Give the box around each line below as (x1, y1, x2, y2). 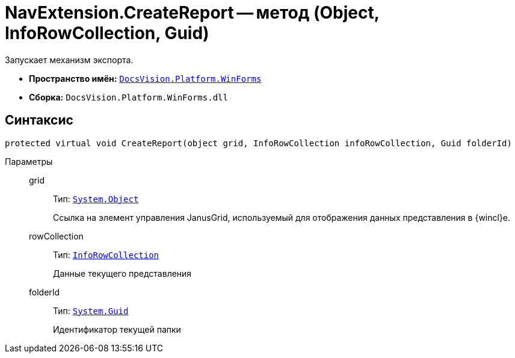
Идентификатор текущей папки (53, 324, 181, 335)
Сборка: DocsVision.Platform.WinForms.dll (29, 91, 228, 102)
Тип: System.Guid (53, 305, 129, 316)
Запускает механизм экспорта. (5, 54, 134, 65)
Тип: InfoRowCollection (53, 249, 159, 260)
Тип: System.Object (53, 193, 139, 204)
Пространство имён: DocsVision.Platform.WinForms (29, 73, 262, 84)
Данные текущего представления (53, 268, 192, 279)
